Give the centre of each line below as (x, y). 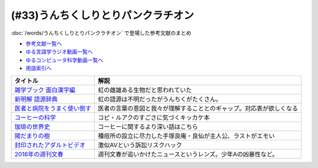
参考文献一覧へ (44, 43)
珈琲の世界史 (32, 126)
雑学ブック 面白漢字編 (45, 90)
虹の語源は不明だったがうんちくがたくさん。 (160, 99)
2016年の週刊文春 (39, 154)
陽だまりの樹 (32, 136)
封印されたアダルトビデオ (50, 145)
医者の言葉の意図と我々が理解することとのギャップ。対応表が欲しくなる (198, 108)
